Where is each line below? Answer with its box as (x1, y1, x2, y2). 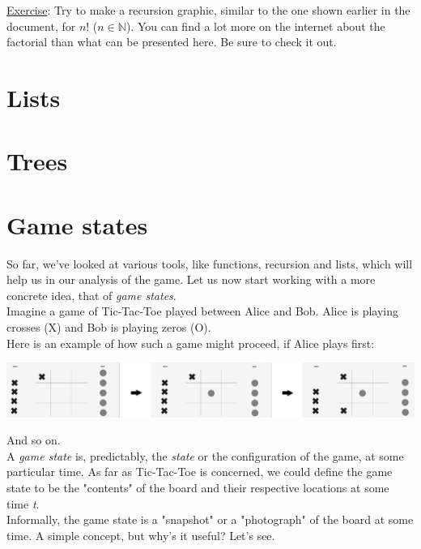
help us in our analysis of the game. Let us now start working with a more (6, 271, 376, 288)
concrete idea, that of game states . (6, 286, 176, 303)
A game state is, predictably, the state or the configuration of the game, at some (6, 447, 404, 464)
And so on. (6, 431, 61, 448)
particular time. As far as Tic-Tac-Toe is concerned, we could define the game (6, 463, 393, 480)
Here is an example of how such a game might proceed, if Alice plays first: (6, 334, 375, 351)
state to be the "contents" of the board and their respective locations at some (6, 479, 389, 496)
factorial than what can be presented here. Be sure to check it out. (6, 33, 337, 50)
